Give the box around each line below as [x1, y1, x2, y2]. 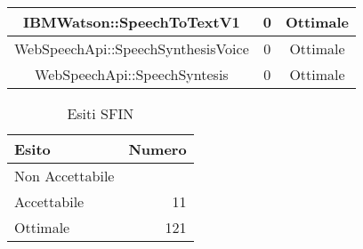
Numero [128, 139, 187, 159]
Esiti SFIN [67, 103, 134, 124]
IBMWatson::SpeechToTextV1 [22, 12, 240, 32]
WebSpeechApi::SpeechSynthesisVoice [14, 38, 249, 59]
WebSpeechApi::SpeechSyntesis [35, 64, 229, 84]
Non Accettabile [14, 165, 115, 186]
